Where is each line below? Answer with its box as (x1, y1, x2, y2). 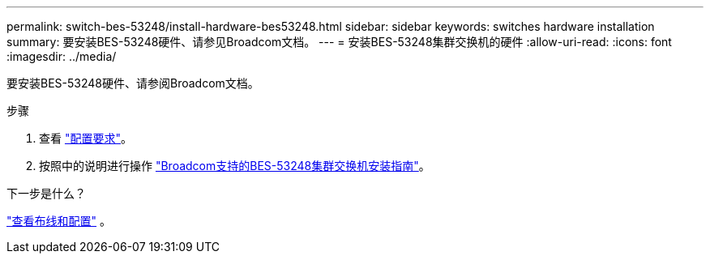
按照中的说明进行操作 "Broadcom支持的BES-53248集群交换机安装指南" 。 (39, 159, 430, 173)
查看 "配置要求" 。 (39, 131, 132, 145)
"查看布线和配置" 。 (6, 214, 111, 228)
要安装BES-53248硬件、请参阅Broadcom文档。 (6, 76, 259, 90)
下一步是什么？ (6, 186, 86, 200)
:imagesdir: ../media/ (6, 49, 117, 63)
